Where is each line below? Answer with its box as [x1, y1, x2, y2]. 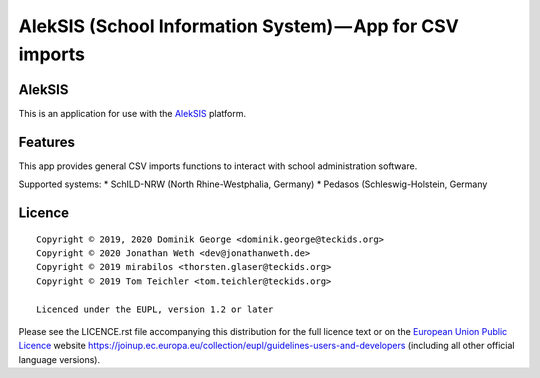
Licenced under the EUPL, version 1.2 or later [36, 303, 274, 315]
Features [18, 133, 75, 150]
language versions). [18, 353, 100, 365]
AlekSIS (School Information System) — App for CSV [18, 15, 460, 37]
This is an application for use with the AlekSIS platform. [18, 107, 247, 119]
